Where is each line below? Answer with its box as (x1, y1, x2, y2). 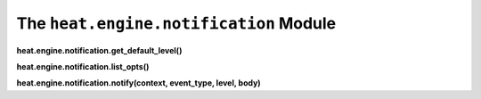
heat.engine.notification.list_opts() (16, 61, 150, 71)
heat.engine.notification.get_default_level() (16, 45, 183, 55)
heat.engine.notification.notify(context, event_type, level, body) (16, 78, 262, 88)
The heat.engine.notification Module (16, 13, 337, 33)
